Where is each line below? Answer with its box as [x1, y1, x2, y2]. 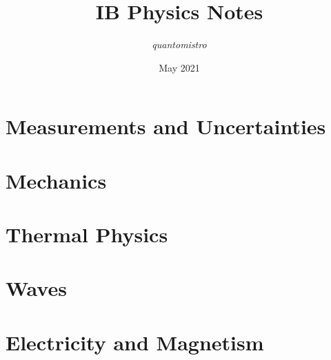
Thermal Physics [6, 220, 168, 248]
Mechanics [6, 166, 107, 194]
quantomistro [152, 37, 207, 52]
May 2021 [159, 60, 200, 74]
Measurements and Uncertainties [6, 112, 326, 140]
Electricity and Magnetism [6, 328, 264, 356]
